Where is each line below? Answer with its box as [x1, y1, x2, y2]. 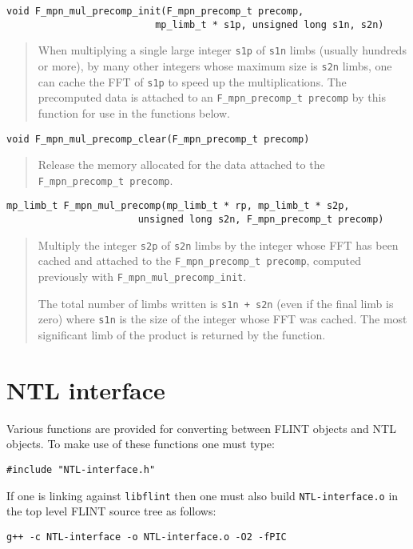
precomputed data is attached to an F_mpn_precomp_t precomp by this [38, 89, 386, 106]
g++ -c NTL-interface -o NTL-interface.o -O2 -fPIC [6, 531, 287, 543]
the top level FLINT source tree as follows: [6, 503, 216, 519]
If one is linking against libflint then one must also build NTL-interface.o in [6, 487, 399, 503]
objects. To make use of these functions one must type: [6, 435, 275, 452]
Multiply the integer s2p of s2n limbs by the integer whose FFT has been [38, 236, 399, 253]
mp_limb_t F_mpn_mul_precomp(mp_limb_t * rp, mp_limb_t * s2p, [6, 200, 350, 212]
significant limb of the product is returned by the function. [38, 327, 326, 343]
